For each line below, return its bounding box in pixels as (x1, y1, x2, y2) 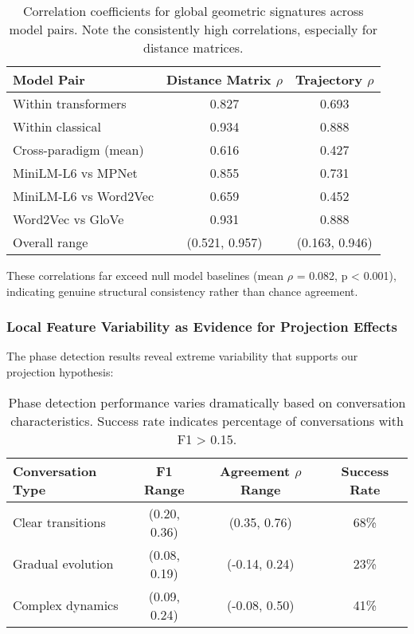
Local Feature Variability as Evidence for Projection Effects (6, 317, 397, 337)
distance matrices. (143, 38, 244, 57)
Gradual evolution (13, 554, 114, 573)
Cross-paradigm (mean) (13, 140, 144, 159)
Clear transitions (13, 513, 106, 532)
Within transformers (13, 94, 127, 112)
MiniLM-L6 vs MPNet (13, 163, 138, 182)
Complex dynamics (13, 596, 119, 615)
